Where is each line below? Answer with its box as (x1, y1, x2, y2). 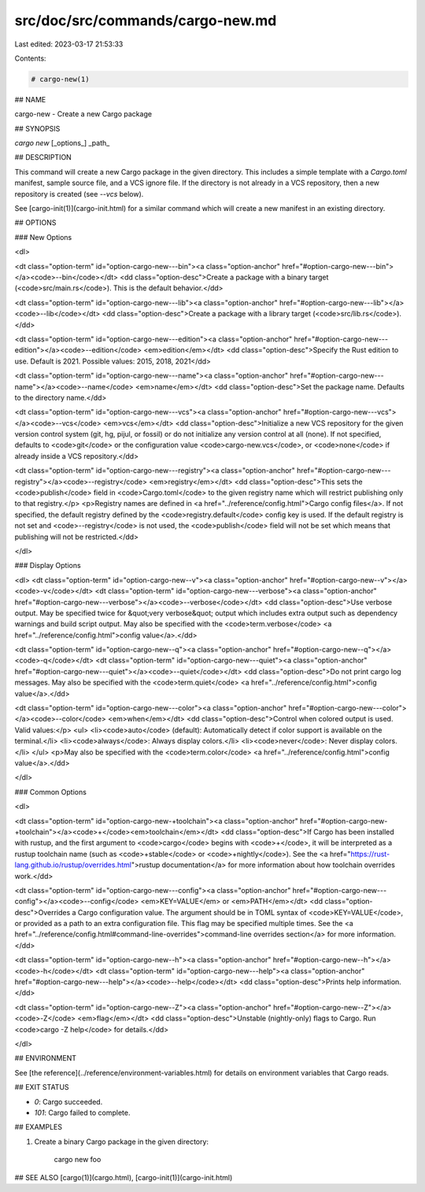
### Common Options (14, 787, 87, 796)
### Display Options (14, 561, 82, 570)
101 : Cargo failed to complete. (34, 1108, 131, 1117)
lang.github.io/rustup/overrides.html (14, 860, 131, 869)
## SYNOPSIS (14, 124, 61, 133)
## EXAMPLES (14, 1122, 63, 1132)
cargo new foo (54, 1155, 102, 1164)
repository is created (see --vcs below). (14, 189, 144, 198)
